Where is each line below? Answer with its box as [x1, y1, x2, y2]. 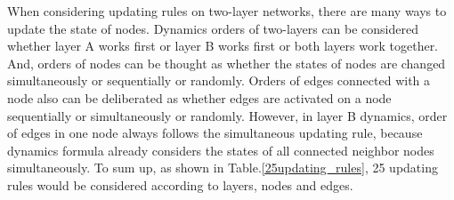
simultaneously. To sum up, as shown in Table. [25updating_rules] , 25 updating [7, 158, 438, 177]
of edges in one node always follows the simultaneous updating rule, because [7, 124, 423, 142]
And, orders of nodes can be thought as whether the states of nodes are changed [7, 53, 446, 72]
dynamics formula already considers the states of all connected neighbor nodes [7, 140, 434, 159]
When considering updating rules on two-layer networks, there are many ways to [7, 2, 447, 20]
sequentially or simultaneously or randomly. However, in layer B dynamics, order [7, 106, 448, 124]
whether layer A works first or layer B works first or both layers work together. [7, 36, 439, 55]
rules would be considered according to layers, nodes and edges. [7, 175, 353, 194]
